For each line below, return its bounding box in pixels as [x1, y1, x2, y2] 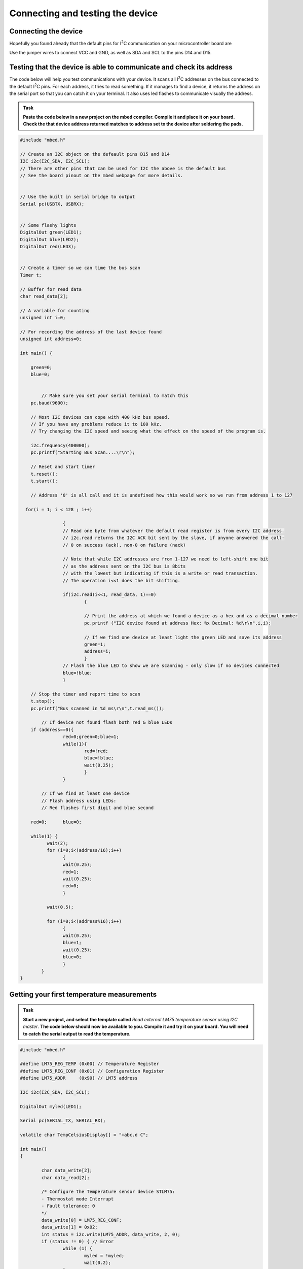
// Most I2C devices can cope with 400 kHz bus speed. [30, 414, 170, 420]
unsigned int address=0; [20, 336, 82, 342]
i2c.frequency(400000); [30, 443, 90, 449]
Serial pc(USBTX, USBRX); [20, 201, 85, 207]
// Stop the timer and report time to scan [30, 691, 140, 697]
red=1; [62, 869, 80, 875]
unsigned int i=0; [20, 315, 66, 321]
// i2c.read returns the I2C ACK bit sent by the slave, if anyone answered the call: [62, 535, 285, 541]
